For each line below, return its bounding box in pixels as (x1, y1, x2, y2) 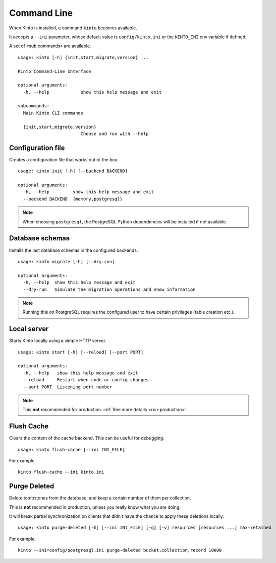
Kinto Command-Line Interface (18, 69, 92, 74)
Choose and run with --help (80, 131, 149, 137)
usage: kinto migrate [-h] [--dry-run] (18, 259, 115, 264)
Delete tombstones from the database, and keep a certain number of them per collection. (9, 495, 191, 501)
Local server (9, 325, 49, 333)
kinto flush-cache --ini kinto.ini (18, 469, 105, 475)
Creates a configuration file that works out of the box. (9, 156, 119, 162)
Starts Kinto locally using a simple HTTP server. (9, 338, 107, 344)
